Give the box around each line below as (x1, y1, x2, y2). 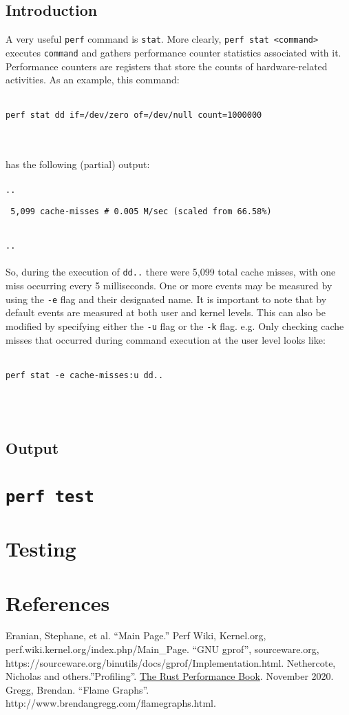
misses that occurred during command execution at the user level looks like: (6, 332, 326, 346)
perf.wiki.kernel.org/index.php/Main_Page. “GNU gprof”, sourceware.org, (6, 642, 319, 656)
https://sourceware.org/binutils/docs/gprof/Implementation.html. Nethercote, (6, 655, 336, 670)
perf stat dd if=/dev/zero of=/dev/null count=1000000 (6, 110, 262, 121)
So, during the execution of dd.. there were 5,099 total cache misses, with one (6, 265, 336, 279)
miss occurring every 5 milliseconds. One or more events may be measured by (6, 278, 332, 293)
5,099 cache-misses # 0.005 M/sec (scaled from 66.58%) (10, 206, 272, 216)
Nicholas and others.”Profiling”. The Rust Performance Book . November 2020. (6, 669, 334, 683)
